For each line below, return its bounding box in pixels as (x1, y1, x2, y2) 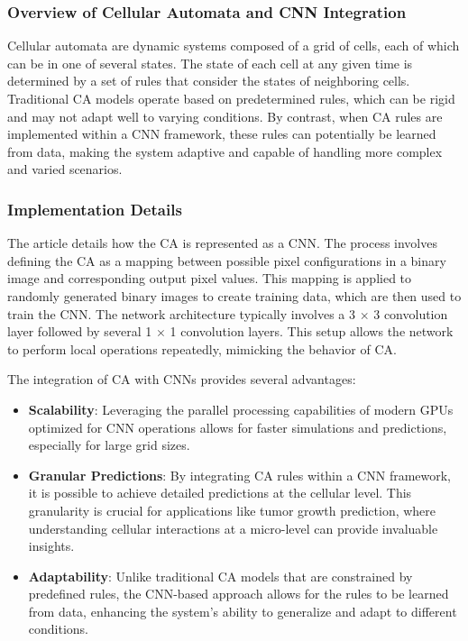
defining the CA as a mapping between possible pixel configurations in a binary (7, 251, 446, 270)
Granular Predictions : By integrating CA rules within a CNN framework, (28, 465, 452, 484)
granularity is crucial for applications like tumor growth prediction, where (28, 500, 436, 519)
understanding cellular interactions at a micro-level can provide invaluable (28, 518, 438, 537)
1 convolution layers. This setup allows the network (170, 322, 454, 341)
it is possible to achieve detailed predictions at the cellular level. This (28, 483, 412, 502)
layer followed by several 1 (7, 322, 152, 341)
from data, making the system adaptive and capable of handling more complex (7, 142, 443, 160)
